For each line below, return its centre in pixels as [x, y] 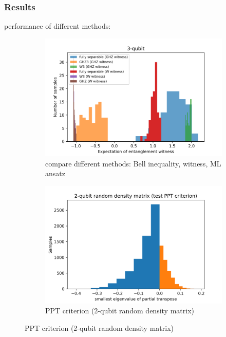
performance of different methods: [58, 26]
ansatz [55, 173]
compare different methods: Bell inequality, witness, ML [133, 163]
